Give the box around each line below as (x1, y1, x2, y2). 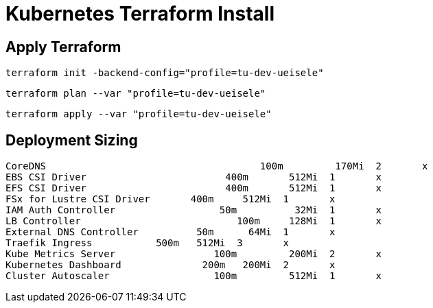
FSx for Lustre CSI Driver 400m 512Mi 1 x (5, 193, 336, 205)
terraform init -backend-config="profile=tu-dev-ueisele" (5, 67, 324, 79)
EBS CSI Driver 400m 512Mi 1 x (5, 171, 382, 183)
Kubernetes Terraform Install (5, 2, 275, 25)
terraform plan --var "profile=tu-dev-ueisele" (5, 88, 266, 99)
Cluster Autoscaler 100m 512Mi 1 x (5, 270, 382, 282)
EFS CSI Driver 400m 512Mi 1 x (5, 182, 382, 194)
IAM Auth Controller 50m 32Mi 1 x (5, 204, 382, 216)
